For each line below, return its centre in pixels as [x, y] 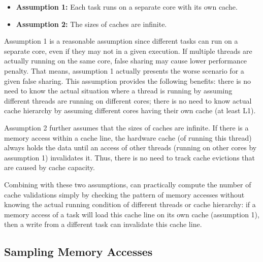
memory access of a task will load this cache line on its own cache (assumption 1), [132, 214]
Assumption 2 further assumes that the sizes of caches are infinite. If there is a [126, 127]
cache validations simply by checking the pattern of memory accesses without [124, 194]
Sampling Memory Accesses [78, 252]
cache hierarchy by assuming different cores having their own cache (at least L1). [130, 110]
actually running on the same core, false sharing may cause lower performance [126, 61]
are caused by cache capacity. [50, 167]
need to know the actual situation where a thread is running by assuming [118, 91]
